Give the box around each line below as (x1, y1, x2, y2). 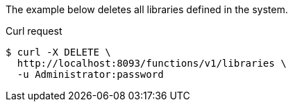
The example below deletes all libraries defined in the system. (6, 3, 288, 15)
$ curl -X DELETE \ (6, 47, 111, 58)
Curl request (6, 25, 62, 37)
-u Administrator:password (17, 69, 164, 80)
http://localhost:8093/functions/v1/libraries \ (17, 58, 287, 69)
